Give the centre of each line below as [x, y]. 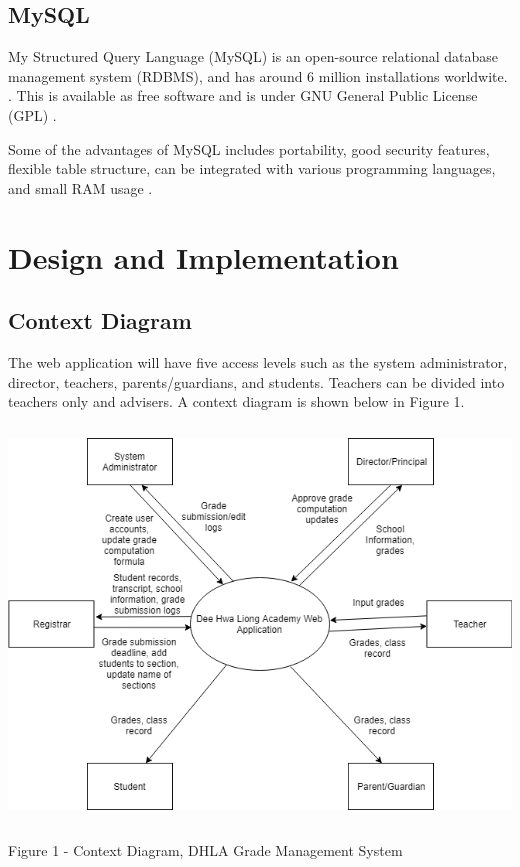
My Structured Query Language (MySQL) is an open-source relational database [253, 56]
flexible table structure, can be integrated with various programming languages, [252, 168]
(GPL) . [32, 114]
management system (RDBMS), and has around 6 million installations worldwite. [258, 75]
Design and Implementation [203, 256]
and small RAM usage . [80, 187]
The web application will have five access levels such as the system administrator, [258, 361]
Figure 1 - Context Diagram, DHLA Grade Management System [205, 850]
